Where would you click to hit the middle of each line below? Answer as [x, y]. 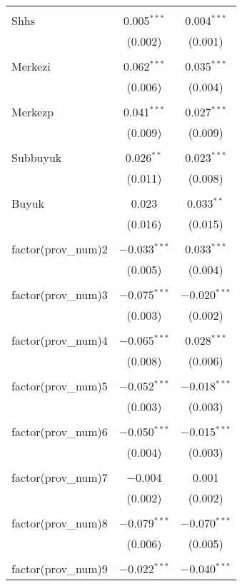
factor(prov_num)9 [60, 569]
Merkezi [31, 66]
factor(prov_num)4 [60, 340]
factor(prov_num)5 [60, 386]
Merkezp [33, 112]
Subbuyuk [37, 157]
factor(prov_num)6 [60, 431]
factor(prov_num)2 [60, 249]
